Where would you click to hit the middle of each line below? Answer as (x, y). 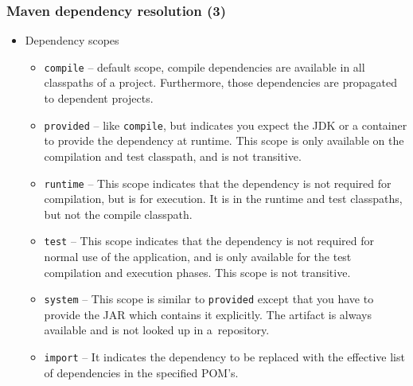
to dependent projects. (99, 98)
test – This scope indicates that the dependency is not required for (209, 241)
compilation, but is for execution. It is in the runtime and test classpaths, (223, 199)
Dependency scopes (72, 40)
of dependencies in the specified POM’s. (141, 372)
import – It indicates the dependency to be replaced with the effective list (224, 357)
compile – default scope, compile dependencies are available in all (205, 66)
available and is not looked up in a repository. (157, 330)
